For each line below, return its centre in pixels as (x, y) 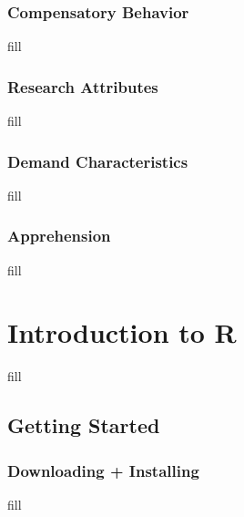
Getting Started (84, 425)
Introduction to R (122, 332)
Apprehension (59, 236)
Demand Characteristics (98, 161)
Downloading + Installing (103, 470)
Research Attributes (83, 86)
